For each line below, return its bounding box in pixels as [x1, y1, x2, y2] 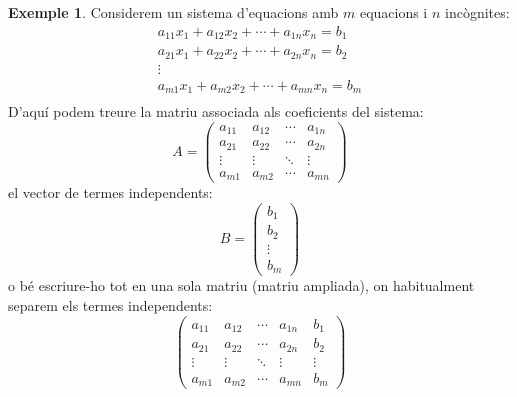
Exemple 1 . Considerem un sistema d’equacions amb [8, 2, 339, 22]
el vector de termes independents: [8, 182, 213, 203]
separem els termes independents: [8, 295, 213, 316]
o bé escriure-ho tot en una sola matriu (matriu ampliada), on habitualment [8, 275, 475, 296]
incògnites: [445, 2, 510, 22]
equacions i [359, 2, 428, 22]
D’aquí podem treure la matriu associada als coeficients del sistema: [8, 101, 424, 122]
